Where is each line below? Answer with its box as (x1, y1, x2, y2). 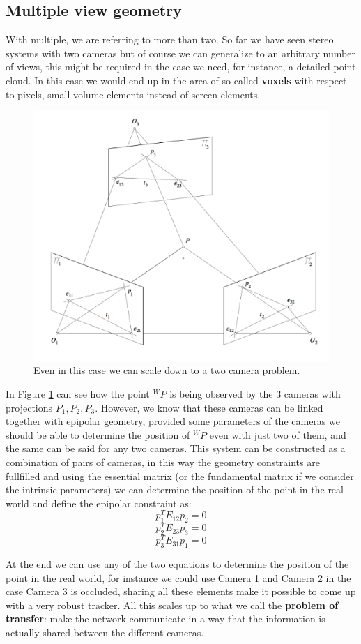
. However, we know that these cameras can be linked (95, 400, 323, 414)
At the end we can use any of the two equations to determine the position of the (6, 557, 349, 571)
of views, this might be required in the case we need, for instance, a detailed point (6, 59, 356, 74)
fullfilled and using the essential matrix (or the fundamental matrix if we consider (6, 468, 354, 483)
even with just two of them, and (209, 427, 346, 442)
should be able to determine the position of (6, 427, 190, 442)
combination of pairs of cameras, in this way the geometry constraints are (6, 455, 320, 470)
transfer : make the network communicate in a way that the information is (6, 611, 325, 626)
